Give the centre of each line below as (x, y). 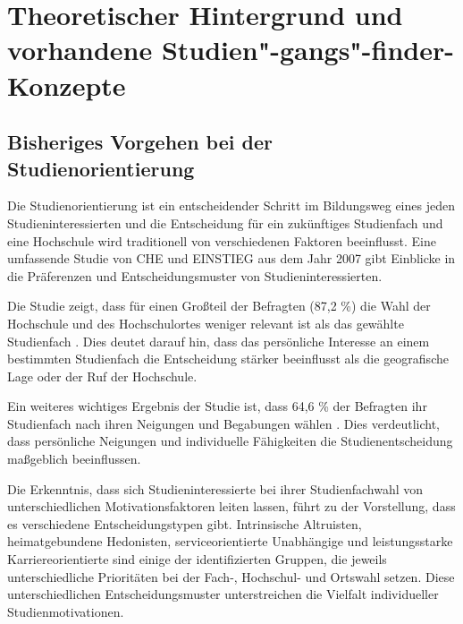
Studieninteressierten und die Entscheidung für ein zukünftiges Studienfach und (225, 222)
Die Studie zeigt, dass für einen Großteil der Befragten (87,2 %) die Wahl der (219, 306)
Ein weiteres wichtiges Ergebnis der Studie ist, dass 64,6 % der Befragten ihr (217, 406)
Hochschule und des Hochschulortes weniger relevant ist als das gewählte (206, 323)
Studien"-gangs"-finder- (307, 50)
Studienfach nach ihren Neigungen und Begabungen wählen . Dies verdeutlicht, (223, 423)
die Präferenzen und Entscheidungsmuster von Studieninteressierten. (195, 275)
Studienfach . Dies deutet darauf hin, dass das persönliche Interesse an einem (219, 341)
